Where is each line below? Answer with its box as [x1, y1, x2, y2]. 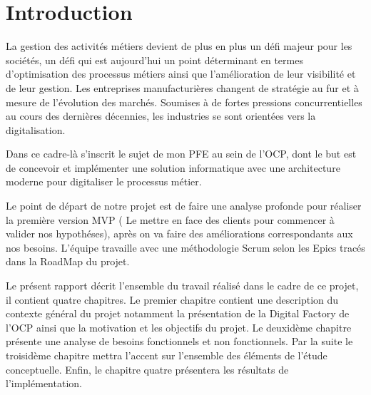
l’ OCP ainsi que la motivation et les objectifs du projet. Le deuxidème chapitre [6, 319, 352, 334]
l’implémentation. [6, 376, 82, 391]
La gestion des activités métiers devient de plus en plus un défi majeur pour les [6, 39, 352, 53]
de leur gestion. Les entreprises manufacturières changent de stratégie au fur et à [6, 80, 359, 95]
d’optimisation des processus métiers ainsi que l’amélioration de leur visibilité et [6, 66, 356, 81]
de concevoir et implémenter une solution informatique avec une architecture [6, 160, 340, 175]
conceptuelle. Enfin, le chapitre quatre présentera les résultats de [6, 361, 289, 376]
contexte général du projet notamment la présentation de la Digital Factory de [6, 306, 350, 321]
